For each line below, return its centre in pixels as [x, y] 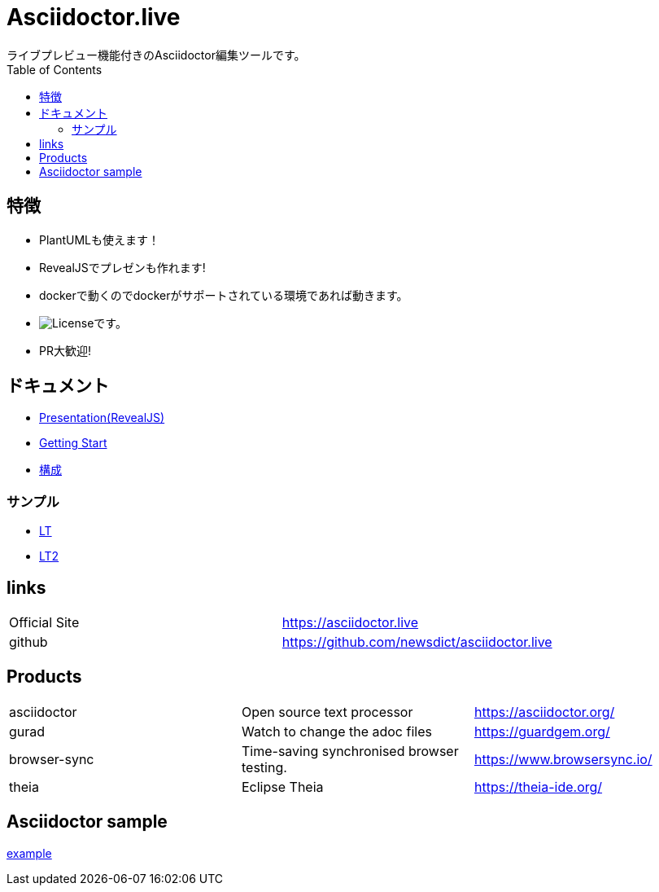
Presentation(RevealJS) [102, 418]
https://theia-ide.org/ [538, 787]
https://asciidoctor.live [350, 623]
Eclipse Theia [282, 787]
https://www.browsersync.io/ [563, 759]
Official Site [44, 623]
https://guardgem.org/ [542, 731]
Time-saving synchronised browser [350, 751]
